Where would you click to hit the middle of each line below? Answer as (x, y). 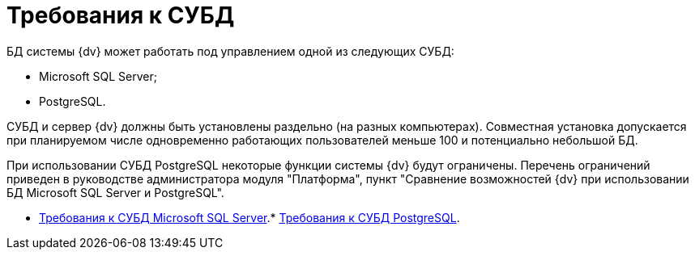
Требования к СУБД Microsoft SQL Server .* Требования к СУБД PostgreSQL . (249, 217)
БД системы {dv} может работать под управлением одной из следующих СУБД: (230, 51)
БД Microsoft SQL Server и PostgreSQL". (115, 192)
